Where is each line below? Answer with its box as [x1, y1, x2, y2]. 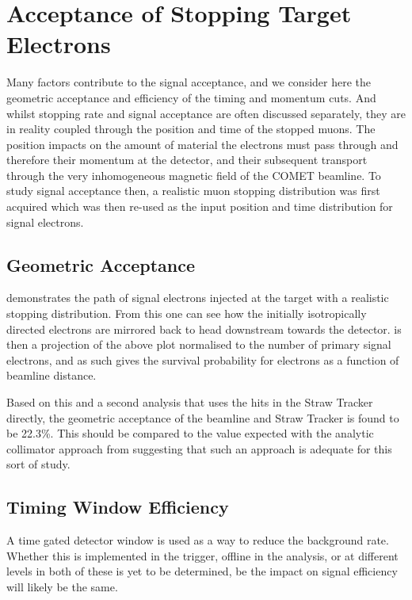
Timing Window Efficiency [6, 495, 229, 519]
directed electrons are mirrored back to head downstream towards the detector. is [6, 320, 402, 337]
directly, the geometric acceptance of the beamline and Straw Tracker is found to [6, 409, 399, 426]
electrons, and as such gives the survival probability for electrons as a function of [6, 351, 399, 368]
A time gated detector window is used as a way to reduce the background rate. [6, 532, 389, 548]
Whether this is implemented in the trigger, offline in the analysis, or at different [6, 547, 399, 564]
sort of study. [6, 456, 71, 472]
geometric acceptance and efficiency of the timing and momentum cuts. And [6, 89, 376, 105]
